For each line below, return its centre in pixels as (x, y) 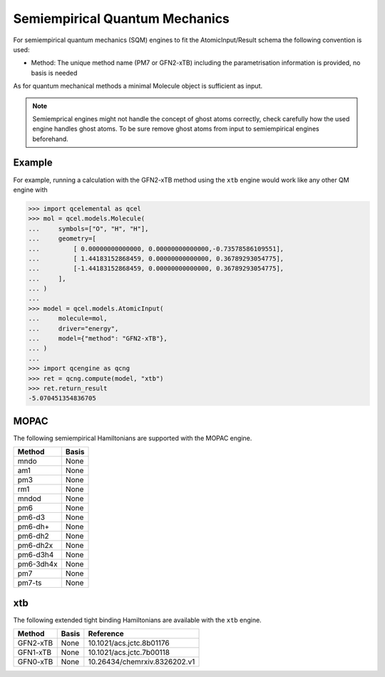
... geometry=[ (62, 239)
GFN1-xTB (35, 653)
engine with (30, 190)
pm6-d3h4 (36, 555)
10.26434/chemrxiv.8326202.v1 (142, 662)
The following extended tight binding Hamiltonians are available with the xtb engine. (137, 620)
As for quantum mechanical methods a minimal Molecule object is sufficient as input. (138, 86)
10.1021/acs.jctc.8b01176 (129, 643)
